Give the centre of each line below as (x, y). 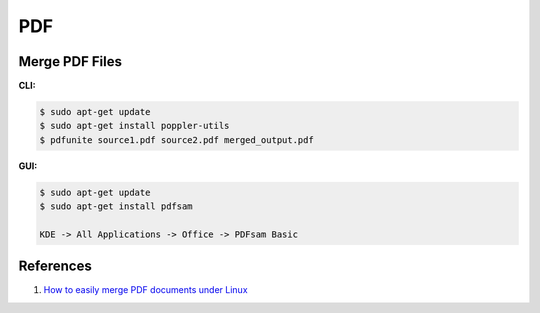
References (55, 266)
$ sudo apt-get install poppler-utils (134, 126)
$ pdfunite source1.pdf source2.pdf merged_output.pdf (176, 139)
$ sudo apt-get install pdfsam (116, 206)
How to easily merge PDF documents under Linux (146, 290)
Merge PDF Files (70, 61)
